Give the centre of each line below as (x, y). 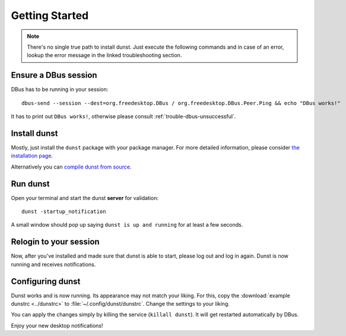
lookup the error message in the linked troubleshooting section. (104, 55)
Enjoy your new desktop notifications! (57, 325)
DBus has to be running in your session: (60, 90)
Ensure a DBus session (54, 75)
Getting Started (50, 15)
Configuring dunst (46, 281)
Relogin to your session (55, 242)
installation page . (32, 156)
